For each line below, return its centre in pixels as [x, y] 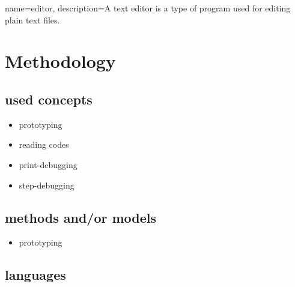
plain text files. [32, 20]
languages [35, 275]
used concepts [49, 99]
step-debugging [47, 185]
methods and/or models [81, 217]
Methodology [60, 61]
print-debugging [48, 164]
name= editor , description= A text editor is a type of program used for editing [148, 8]
